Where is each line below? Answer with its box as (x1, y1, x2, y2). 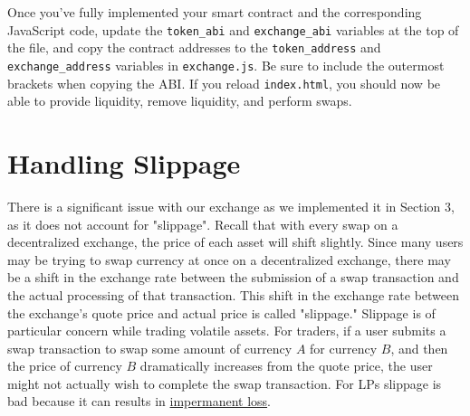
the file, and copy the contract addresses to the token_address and (7, 38, 381, 57)
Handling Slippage (7, 145, 241, 181)
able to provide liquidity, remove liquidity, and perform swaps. (7, 91, 352, 110)
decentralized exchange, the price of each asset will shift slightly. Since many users (7, 232, 464, 251)
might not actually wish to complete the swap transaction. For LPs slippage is (7, 373, 442, 392)
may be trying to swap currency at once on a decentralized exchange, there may (7, 250, 451, 269)
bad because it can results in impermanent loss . (7, 392, 271, 411)
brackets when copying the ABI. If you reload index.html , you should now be (7, 73, 441, 92)
